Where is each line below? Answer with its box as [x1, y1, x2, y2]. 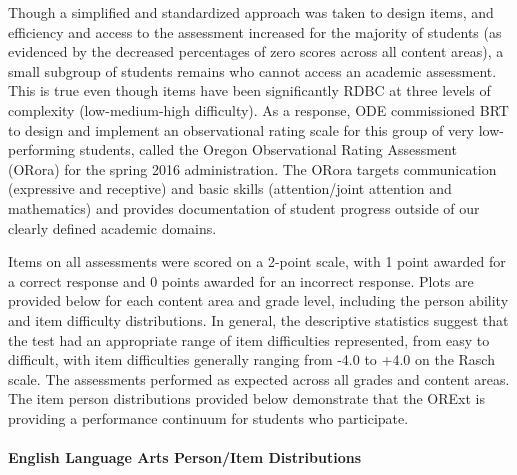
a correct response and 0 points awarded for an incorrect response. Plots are [8, 270, 474, 291]
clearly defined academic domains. [8, 217, 217, 238]
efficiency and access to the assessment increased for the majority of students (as [8, 21, 502, 42]
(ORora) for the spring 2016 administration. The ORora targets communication [8, 158, 497, 179]
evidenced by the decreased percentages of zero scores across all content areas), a [8, 41, 504, 62]
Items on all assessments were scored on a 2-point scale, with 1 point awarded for [8, 251, 506, 272]
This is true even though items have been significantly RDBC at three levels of [8, 80, 491, 101]
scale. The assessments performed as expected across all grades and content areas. [8, 368, 510, 389]
